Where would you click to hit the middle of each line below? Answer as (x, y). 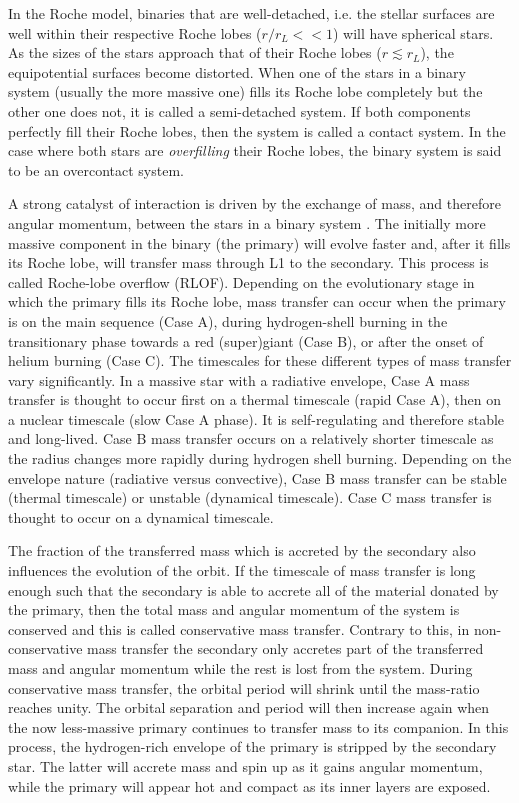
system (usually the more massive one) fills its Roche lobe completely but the (245, 91)
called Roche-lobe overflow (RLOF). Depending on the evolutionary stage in (241, 281)
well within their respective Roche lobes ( (135, 32)
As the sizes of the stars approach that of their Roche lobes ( (195, 52)
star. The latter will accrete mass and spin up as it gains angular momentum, (245, 765)
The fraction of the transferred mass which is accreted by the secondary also (242, 550)
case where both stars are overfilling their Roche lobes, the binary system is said (255, 150)
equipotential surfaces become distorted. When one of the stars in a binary (237, 71)
